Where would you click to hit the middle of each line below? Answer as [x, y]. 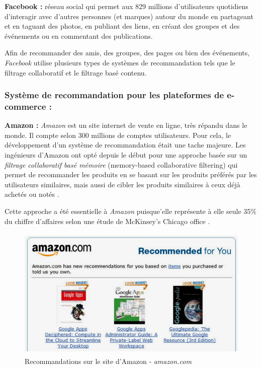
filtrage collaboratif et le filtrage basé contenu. [76, 72]
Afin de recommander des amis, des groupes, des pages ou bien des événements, [127, 53]
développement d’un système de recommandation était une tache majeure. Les [125, 145]
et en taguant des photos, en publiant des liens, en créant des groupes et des [122, 26]
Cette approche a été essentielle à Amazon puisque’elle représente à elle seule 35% [130, 211]
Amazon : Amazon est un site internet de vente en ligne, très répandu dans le [126, 125]
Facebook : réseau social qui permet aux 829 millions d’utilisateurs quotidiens [126, 6]
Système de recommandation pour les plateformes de [114, 95]
